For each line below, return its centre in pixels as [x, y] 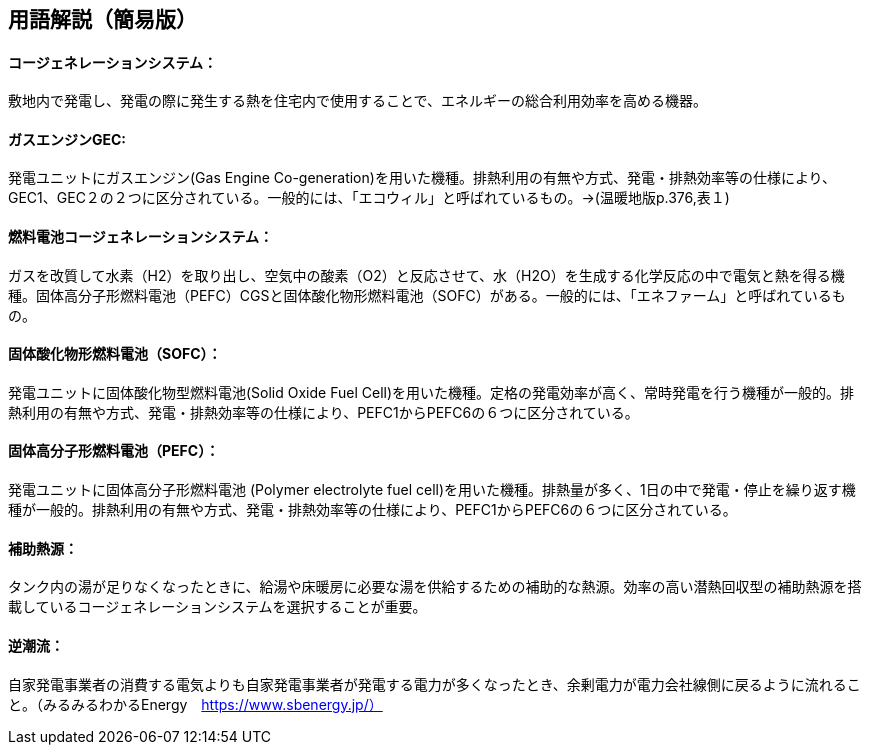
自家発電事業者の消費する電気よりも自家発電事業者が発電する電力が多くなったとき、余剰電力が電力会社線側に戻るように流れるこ [434, 684]
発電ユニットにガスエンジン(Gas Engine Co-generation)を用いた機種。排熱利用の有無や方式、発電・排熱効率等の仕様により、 [422, 178]
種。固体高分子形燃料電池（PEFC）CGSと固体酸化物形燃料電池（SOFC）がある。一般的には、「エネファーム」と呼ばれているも [427, 295]
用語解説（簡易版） [102, 19]
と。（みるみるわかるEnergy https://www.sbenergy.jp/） [195, 704]
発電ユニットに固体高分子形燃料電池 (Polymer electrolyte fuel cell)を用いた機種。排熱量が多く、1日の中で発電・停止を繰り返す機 [432, 490]
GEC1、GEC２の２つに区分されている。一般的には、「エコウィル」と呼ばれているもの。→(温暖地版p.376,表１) [369, 198]
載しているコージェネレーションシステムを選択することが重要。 [217, 607]
